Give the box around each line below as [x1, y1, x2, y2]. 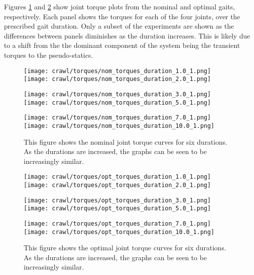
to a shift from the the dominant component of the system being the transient [4, 40, 240, 50]
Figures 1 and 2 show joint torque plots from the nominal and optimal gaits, [4, 1, 235, 11]
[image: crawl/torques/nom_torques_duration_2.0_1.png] [24, 76, 211, 83]
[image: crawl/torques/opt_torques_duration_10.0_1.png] [24, 228, 215, 236]
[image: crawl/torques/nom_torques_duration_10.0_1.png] [24, 122, 215, 129]
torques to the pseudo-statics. [4, 49, 93, 60]
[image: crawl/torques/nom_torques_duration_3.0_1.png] [24, 90, 211, 98]
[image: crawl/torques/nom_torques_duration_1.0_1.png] [24, 67, 211, 75]
